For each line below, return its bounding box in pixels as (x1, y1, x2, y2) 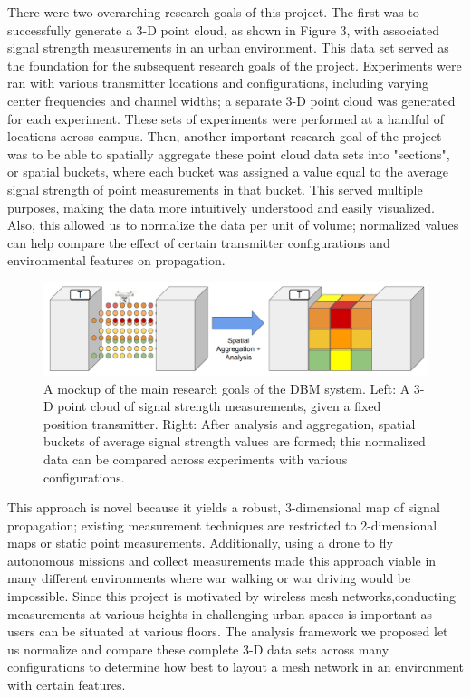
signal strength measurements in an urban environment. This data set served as (7, 38, 449, 57)
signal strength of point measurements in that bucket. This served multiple (7, 179, 423, 198)
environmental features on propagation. (7, 251, 226, 270)
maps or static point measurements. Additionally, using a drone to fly (7, 533, 393, 552)
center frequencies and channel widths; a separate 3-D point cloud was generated (7, 91, 456, 110)
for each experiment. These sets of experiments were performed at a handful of (7, 109, 444, 128)
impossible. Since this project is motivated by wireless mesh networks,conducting (7, 587, 456, 606)
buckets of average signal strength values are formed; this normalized (43, 432, 426, 451)
